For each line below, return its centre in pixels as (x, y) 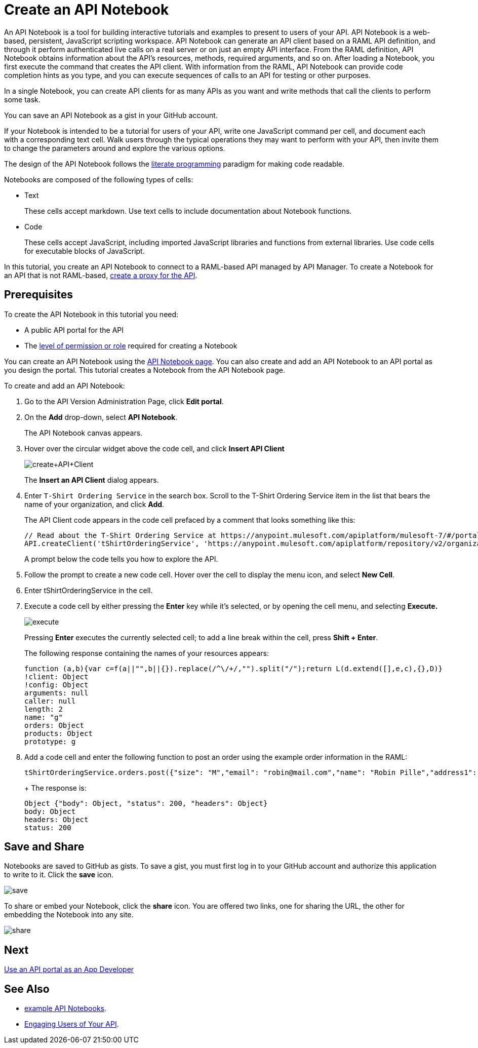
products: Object (58, 733)
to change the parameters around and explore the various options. (115, 148)
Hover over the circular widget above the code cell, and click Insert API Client (154, 448)
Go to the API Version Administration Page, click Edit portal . (124, 401)
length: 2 (44, 709)
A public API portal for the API (74, 330)
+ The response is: (55, 788)
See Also (27, 989)
